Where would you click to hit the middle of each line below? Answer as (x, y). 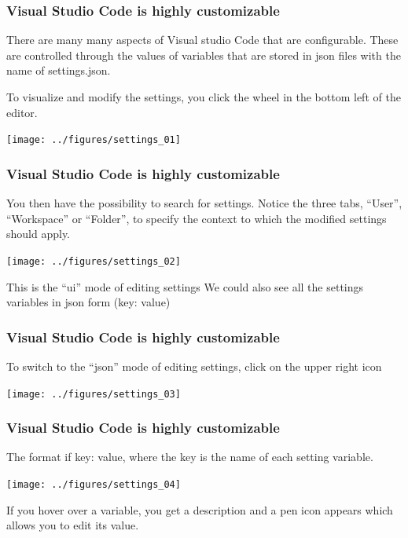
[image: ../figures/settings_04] (94, 484)
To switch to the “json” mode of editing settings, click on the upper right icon (194, 366)
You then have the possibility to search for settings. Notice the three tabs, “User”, (204, 203)
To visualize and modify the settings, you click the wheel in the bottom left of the (204, 97)
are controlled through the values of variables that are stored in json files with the (204, 55)
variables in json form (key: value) (88, 302)
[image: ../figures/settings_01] (94, 140)
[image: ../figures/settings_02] (94, 261)
